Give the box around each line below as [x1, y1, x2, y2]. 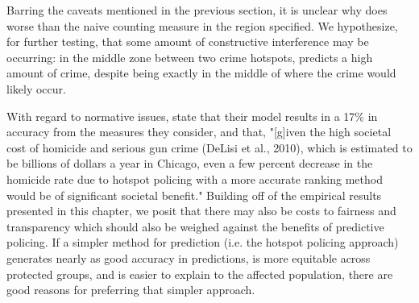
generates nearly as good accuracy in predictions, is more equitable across [6, 249, 371, 266]
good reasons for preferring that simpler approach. [6, 281, 255, 298]
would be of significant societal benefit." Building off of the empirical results [6, 186, 382, 203]
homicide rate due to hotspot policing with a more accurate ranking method [6, 170, 383, 187]
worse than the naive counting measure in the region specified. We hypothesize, [6, 17, 398, 34]
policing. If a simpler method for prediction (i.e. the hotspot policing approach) [6, 234, 399, 251]
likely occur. [6, 80, 66, 97]
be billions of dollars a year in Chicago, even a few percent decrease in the [6, 155, 373, 172]
